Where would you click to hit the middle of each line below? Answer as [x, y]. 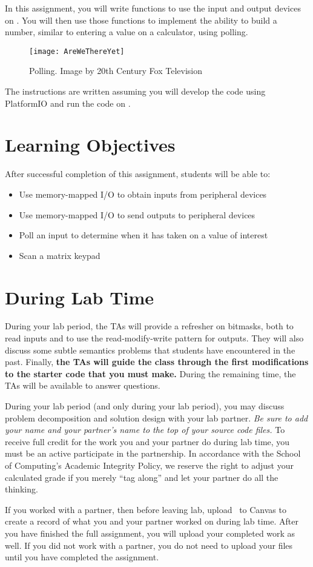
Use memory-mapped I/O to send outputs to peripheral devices [137, 214]
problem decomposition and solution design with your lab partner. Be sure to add [156, 418]
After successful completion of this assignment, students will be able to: [138, 174]
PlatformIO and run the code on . [68, 103]
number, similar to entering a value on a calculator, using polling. [127, 32]
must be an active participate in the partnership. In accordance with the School [153, 453]
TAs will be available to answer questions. [83, 385]
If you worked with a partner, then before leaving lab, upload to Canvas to [146, 509]
